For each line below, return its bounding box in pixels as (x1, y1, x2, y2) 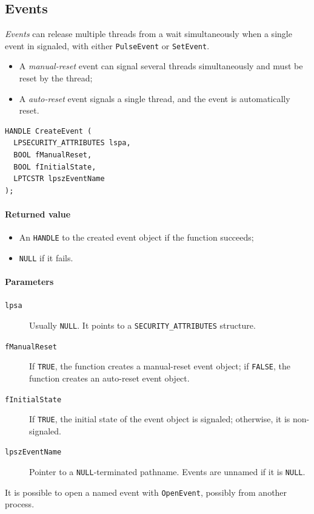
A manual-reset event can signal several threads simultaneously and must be (19, 60, 303, 72)
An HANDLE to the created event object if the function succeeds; (19, 231, 254, 244)
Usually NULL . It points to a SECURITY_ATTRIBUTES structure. (29, 318, 256, 331)
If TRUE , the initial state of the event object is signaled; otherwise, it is (29, 413, 290, 425)
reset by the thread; (19, 72, 93, 84)
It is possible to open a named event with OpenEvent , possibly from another (5, 485, 287, 498)
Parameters (5, 275, 54, 288)
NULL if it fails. (19, 251, 73, 264)
